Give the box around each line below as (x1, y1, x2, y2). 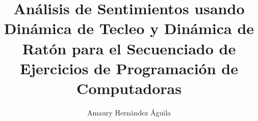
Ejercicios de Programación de (20, 57, 238, 78)
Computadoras (76, 77, 182, 98)
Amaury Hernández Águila (87, 107, 171, 117)
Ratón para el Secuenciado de (22, 38, 236, 58)
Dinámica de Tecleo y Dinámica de (4, 18, 254, 39)
